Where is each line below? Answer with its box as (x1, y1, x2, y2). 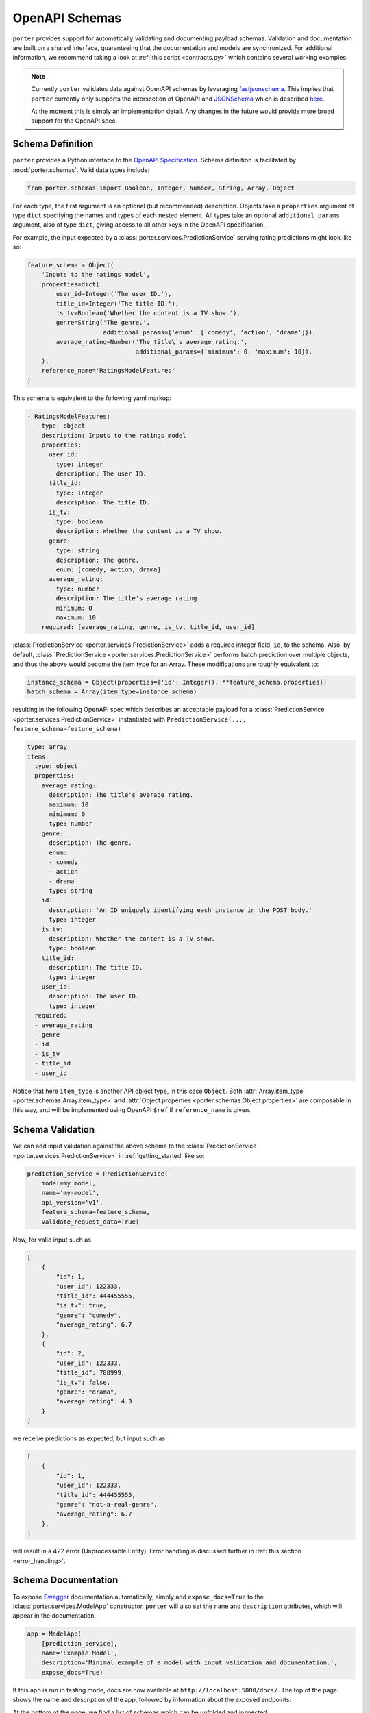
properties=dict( (41, 280, 100, 288)
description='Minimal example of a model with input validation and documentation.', (41, 1659, 338, 1666)
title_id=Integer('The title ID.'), (56, 299, 180, 308)
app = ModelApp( (27, 1630, 82, 1638)
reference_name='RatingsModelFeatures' (41, 367, 176, 375)
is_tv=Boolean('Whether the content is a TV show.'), (56, 309, 241, 317)
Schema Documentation (12, 1575, 119, 1586)
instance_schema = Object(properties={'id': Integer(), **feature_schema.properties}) (27, 678, 328, 687)
